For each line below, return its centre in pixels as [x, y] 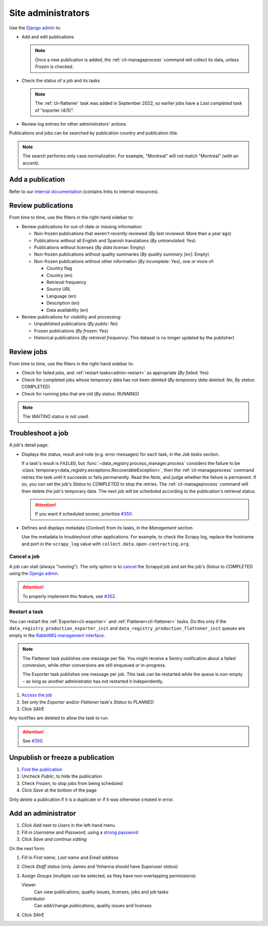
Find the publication [42, 769]
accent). [31, 163]
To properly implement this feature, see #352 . [69, 596]
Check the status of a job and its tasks [61, 80]
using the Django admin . [34, 574]
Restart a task [26, 611]
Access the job [37, 695]
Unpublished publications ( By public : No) [76, 324]
